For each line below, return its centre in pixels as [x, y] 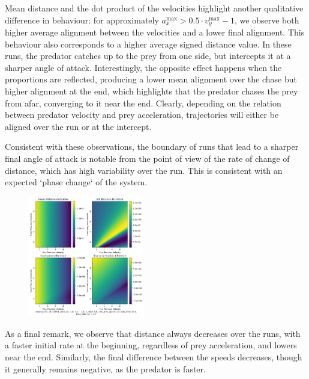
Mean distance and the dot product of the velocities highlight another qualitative [154, 8]
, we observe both [267, 20]
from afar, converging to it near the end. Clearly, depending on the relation [143, 103]
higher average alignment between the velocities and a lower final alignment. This [155, 32]
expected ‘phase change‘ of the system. [76, 182]
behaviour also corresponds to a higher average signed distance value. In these [148, 44]
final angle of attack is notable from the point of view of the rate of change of [147, 158]
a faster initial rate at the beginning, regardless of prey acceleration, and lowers [151, 345]
